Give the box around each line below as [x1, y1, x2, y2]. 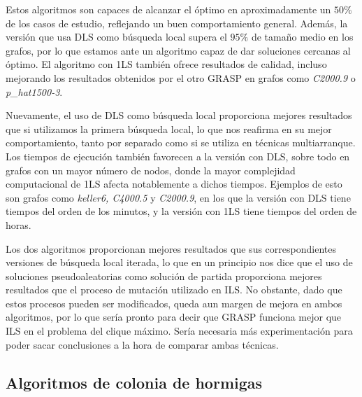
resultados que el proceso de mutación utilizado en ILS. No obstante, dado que [6, 282, 342, 297]
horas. [6, 217, 31, 232]
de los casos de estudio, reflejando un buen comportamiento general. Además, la [6, 15, 348, 30]
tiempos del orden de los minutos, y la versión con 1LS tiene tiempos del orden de [6, 204, 357, 218]
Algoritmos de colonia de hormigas [6, 371, 263, 393]
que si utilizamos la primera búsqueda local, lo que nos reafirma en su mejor [6, 121, 332, 136]
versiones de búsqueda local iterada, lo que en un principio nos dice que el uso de [6, 255, 353, 270]
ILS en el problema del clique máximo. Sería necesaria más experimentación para [6, 323, 353, 338]
